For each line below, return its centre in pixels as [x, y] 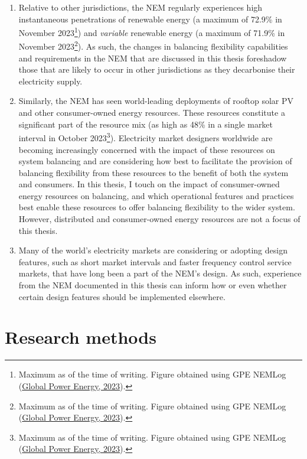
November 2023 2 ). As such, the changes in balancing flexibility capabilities [153, 45]
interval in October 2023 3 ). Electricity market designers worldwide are [146, 137]
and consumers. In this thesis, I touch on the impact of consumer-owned [149, 184]
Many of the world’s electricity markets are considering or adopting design [153, 250]
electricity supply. [50, 81]
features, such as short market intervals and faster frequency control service [155, 261]
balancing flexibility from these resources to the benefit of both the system [153, 172]
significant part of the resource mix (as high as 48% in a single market [146, 124]
